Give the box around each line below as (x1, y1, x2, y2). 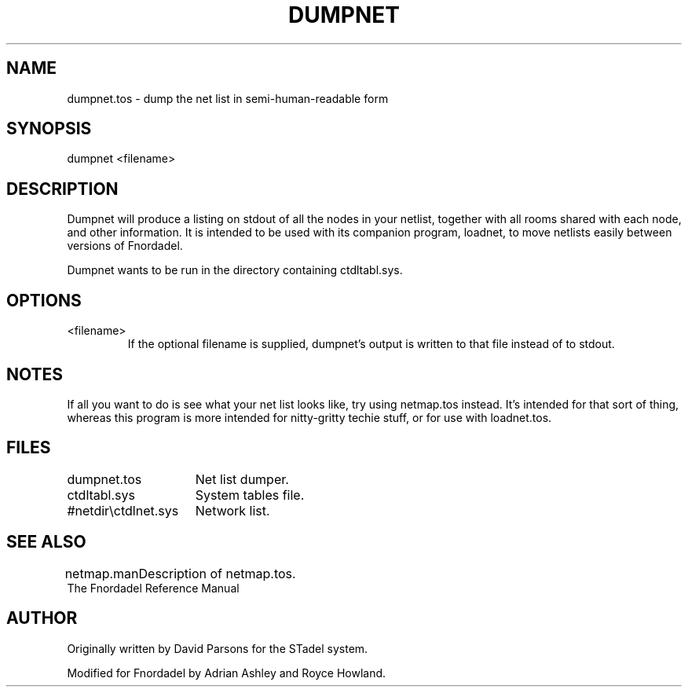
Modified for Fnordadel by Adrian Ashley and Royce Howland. (67, 665, 386, 680)
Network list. (195, 502, 270, 519)
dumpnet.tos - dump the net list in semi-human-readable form (67, 91, 389, 105)
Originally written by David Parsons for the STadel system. (67, 641, 368, 655)
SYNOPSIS (6, 119, 92, 139)
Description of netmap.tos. (138, 565, 296, 581)
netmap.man (64, 565, 139, 581)
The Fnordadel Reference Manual (67, 581, 240, 595)
